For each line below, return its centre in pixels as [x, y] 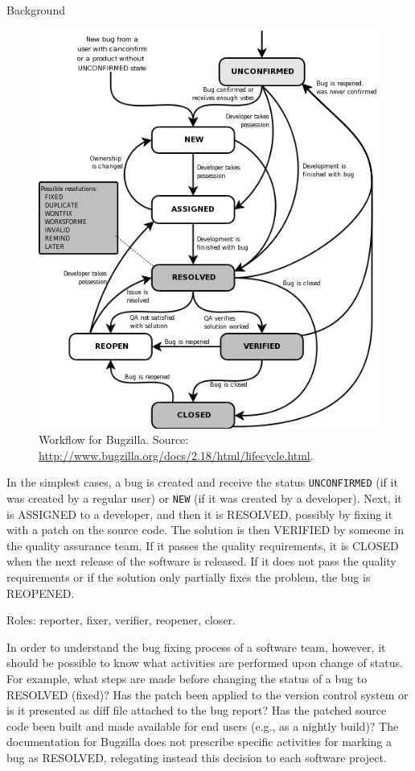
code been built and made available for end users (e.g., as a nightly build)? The [203, 725]
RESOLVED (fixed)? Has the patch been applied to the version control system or [207, 694]
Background [36, 10]
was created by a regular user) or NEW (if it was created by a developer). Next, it [204, 497]
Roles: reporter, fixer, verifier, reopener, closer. [121, 620]
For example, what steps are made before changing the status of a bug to [187, 678]
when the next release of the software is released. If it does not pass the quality [201, 561]
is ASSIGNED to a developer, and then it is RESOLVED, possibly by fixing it [200, 514]
